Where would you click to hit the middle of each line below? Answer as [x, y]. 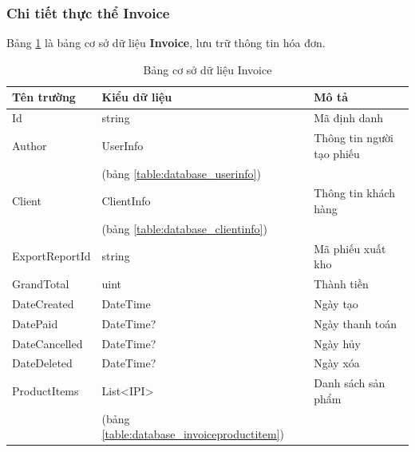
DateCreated [43, 303]
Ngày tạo [336, 303]
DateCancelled [47, 343]
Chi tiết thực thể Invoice [88, 12]
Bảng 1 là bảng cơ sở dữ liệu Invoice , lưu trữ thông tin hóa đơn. [166, 43]
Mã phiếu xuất [350, 248]
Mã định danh [349, 118]
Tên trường [44, 97]
